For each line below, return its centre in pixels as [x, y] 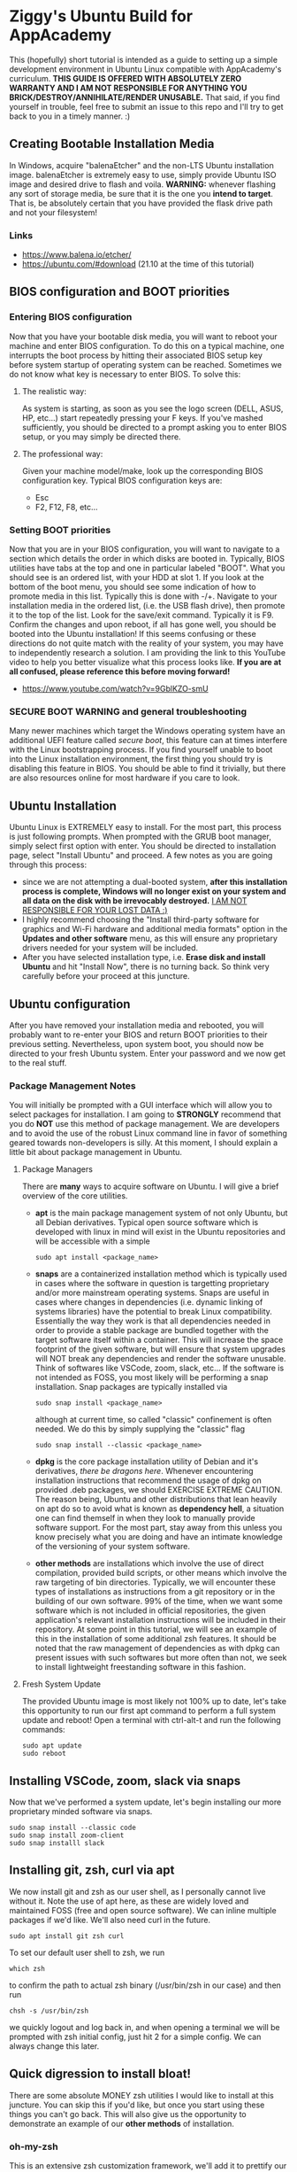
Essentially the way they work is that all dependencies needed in [153, 1321]
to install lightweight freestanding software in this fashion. [141, 1667]
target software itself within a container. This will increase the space [159, 1340]
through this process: [48, 865]
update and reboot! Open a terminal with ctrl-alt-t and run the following [151, 1720]
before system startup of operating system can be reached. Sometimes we [146, 364]
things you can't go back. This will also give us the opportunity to [128, 2114]
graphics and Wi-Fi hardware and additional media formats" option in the [155, 929]
